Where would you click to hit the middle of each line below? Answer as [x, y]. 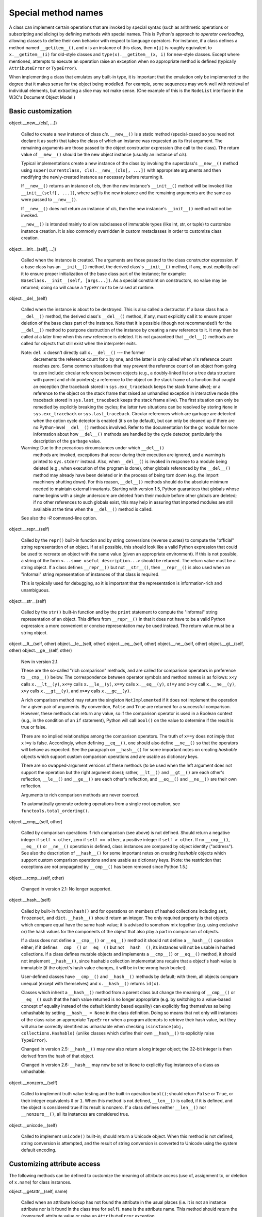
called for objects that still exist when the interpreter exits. [79, 344]
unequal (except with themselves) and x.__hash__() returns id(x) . [90, 983]
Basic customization [41, 111]
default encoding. [39, 1150]
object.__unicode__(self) [33, 1125]
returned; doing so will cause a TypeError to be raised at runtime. [88, 287]
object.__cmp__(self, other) [36, 821]
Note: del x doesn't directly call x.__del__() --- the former [83, 352]
